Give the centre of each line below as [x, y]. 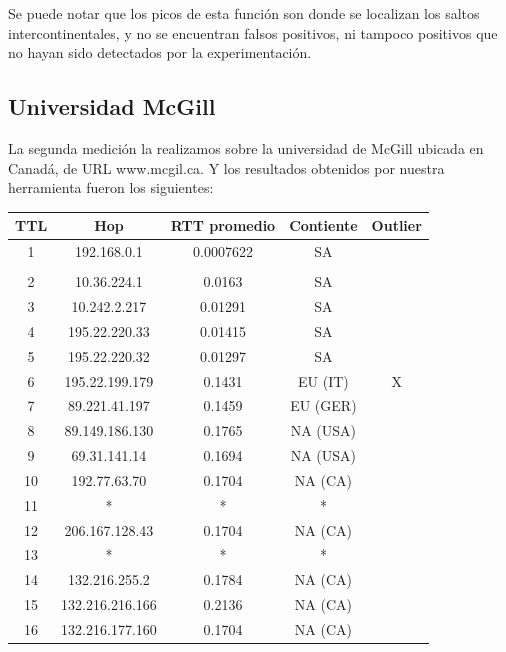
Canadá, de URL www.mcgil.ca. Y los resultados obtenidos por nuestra [226, 167]
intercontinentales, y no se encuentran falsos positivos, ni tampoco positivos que [253, 32]
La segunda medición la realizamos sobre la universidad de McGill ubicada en [246, 147]
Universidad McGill [112, 106]
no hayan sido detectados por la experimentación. [160, 52]
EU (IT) [323, 380]
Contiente [323, 225]
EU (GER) [323, 405]
